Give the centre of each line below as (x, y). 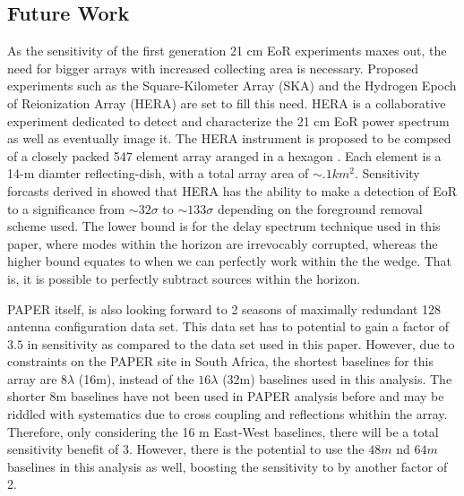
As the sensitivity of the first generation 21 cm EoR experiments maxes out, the (227, 51)
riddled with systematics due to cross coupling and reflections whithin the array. (228, 414)
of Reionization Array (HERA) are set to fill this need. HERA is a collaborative (227, 103)
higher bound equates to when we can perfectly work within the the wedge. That (230, 261)
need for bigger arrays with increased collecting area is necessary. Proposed (213, 68)
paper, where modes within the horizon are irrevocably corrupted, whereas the (223, 243)
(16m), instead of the (136, 378)
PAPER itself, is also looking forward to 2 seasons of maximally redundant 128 (224, 308)
